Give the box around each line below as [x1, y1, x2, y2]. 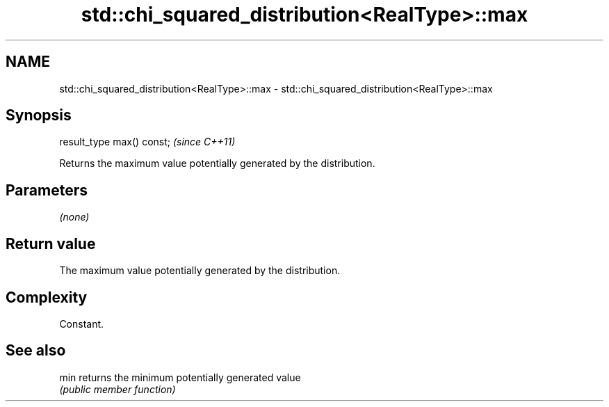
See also [6, 342, 66, 360]
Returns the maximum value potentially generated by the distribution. [59, 157, 375, 170]
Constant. [59, 317, 104, 330]
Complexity [6, 288, 88, 306]
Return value [6, 234, 96, 253]
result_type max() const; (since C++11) [59, 136, 236, 148]
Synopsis [6, 106, 72, 125]
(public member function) [59, 383, 176, 395]
